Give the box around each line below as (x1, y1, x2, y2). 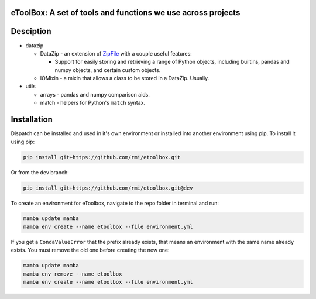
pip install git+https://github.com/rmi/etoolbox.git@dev (23, 184, 193, 191)
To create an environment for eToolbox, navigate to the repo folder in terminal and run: (11, 200, 219, 207)
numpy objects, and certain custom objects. (54, 66, 161, 73)
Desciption (11, 26, 52, 36)
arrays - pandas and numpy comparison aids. (40, 91, 150, 98)
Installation (11, 115, 53, 125)
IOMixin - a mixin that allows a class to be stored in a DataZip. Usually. (40, 75, 209, 82)
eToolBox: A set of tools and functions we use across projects (11, 8, 241, 18)
